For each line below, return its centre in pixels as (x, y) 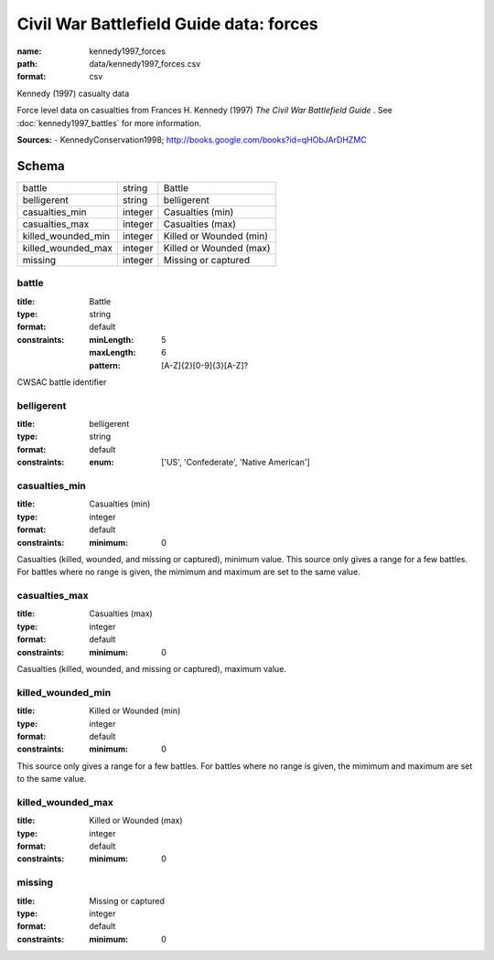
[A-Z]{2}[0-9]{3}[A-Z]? (205, 365)
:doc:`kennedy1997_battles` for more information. (109, 123)
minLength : (112, 339)
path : (27, 63)
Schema (41, 166)
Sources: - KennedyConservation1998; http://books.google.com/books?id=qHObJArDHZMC (192, 139)
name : (29, 51)
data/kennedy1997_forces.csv (145, 63)
